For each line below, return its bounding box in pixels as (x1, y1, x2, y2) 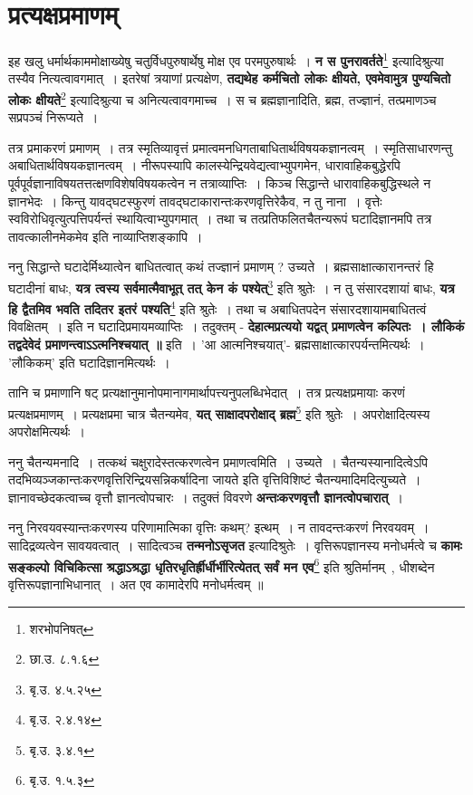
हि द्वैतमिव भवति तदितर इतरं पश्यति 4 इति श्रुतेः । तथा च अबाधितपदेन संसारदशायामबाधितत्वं (8, 297, 427, 318)
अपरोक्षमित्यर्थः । (8, 422, 85, 441)
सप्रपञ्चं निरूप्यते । (8, 108, 99, 127)
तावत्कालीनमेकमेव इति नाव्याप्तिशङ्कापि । (8, 226, 203, 245)
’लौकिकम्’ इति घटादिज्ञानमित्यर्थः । (8, 352, 170, 371)
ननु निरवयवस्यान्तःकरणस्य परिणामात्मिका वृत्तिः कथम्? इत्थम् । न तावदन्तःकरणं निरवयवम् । (8, 518, 430, 537)
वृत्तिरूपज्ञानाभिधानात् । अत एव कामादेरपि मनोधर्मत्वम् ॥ (8, 574, 264, 593)
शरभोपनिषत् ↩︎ (29, 618, 94, 637)
